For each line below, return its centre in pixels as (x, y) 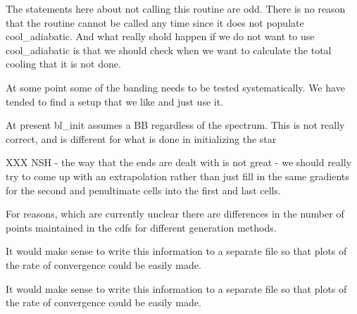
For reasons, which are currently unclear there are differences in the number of (175, 214)
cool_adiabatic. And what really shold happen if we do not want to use (160, 36)
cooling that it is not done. (63, 64)
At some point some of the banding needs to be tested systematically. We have (175, 87)
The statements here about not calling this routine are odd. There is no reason (176, 8)
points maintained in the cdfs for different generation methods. (141, 227)
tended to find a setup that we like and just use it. (115, 101)
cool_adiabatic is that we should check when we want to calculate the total (169, 50)
